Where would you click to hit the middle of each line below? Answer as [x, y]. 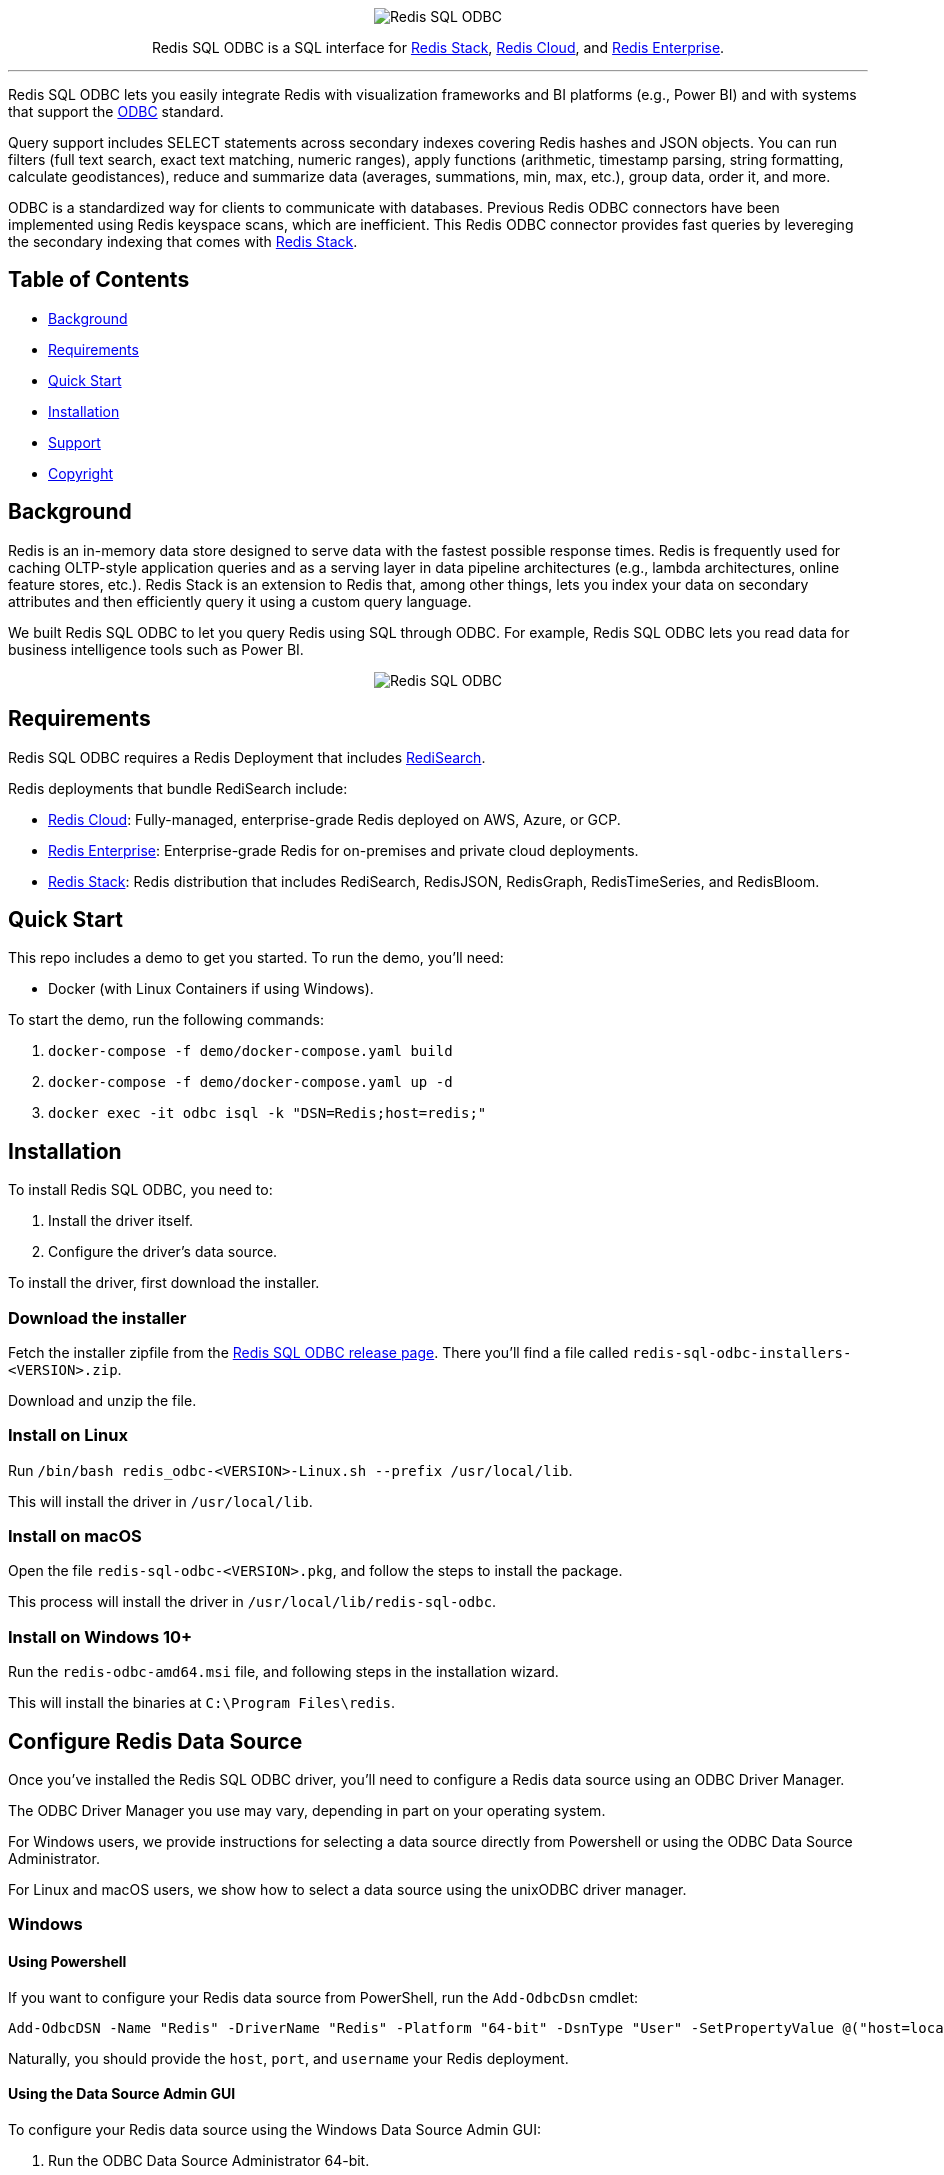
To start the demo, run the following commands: [166, 1020]
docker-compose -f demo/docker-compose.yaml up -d [250, 1082]
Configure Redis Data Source [155, 1741]
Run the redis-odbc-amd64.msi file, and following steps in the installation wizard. [283, 1672]
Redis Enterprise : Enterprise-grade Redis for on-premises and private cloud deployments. [343, 850]
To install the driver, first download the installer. [164, 1283]
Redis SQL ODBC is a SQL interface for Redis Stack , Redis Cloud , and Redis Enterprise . [438, 47]
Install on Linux [68, 1435]
